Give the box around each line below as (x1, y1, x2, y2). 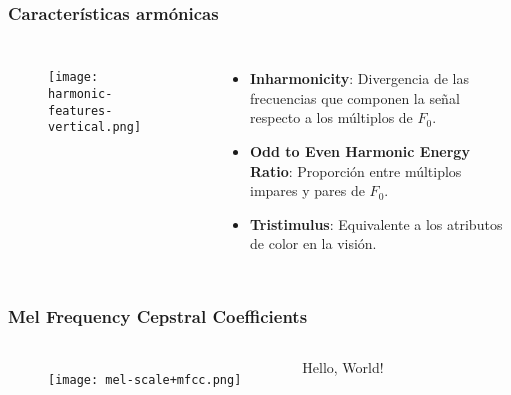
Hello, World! (302, 357, 384, 378)
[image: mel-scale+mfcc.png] (48, 373, 242, 388)
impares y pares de (250, 180, 365, 201)
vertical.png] (48, 120, 142, 135)
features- (48, 103, 113, 118)
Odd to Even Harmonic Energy (250, 141, 470, 161)
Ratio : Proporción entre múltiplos (250, 160, 462, 181)
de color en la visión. (250, 233, 377, 254)
